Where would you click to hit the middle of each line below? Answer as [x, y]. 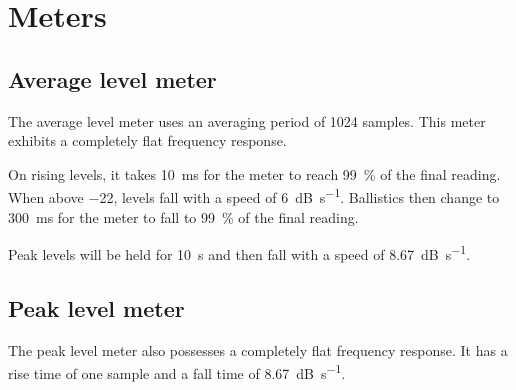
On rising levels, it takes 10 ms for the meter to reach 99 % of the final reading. [254, 173]
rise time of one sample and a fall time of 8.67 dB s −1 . [177, 371]
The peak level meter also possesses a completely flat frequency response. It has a [258, 349]
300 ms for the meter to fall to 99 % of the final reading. [183, 216]
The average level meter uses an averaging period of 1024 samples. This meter [247, 120]
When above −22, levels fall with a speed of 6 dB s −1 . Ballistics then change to [254, 196]
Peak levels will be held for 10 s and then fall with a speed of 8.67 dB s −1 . [239, 252]
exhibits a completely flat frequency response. [147, 140]
